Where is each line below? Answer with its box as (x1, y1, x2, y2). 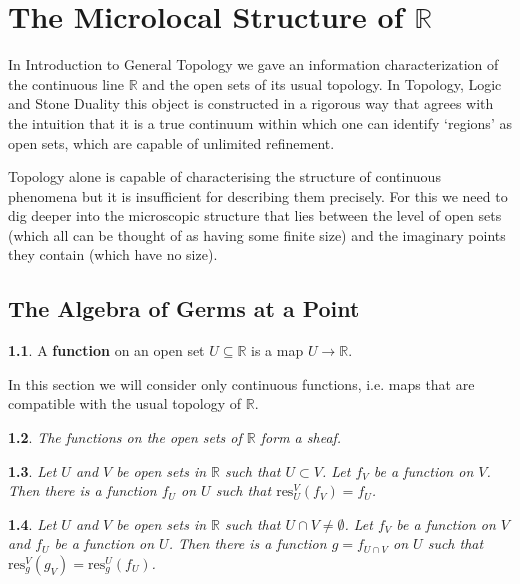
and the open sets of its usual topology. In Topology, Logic (142, 73, 502, 94)
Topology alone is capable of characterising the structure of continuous (8, 166, 441, 187)
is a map (251, 340, 304, 361)
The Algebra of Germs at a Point (8, 293, 360, 324)
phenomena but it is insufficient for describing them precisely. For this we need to (8, 185, 508, 206)
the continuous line (8, 73, 124, 94)
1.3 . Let (8, 460, 57, 481)
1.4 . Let (8, 513, 57, 534)
